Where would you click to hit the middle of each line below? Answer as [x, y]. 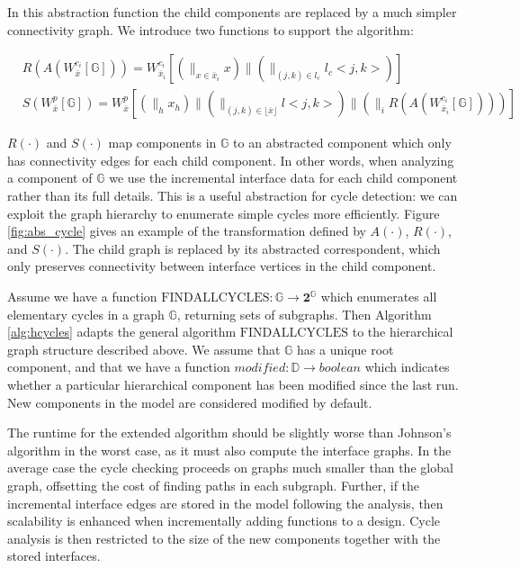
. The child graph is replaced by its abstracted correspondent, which [253, 248]
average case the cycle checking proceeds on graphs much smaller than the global [230, 468]
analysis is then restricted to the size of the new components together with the [224, 538]
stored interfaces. [54, 556]
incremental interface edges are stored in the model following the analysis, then [225, 503]
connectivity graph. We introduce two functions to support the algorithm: [211, 29]
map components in [162, 143]
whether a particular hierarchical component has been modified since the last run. [233, 384]
